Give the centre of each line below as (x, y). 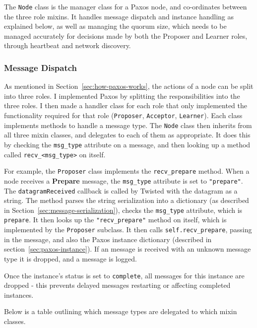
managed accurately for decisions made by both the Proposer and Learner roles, (126, 35)
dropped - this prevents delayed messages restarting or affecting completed (117, 285)
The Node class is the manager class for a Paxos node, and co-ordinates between (126, 6)
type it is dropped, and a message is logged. (70, 258)
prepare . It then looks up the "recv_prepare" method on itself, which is (115, 220)
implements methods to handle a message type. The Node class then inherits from (128, 125)
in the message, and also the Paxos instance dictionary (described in (108, 239)
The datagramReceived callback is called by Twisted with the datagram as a (121, 190)
